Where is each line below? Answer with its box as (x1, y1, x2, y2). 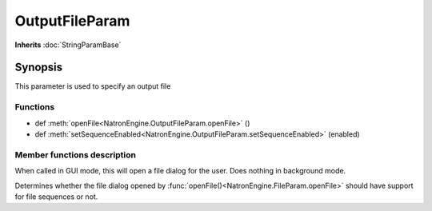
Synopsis (14, 61, 63, 74)
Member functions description (14, 149, 136, 160)
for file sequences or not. (14, 192, 98, 201)
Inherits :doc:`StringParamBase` (14, 40, 122, 50)
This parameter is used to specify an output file (14, 82, 171, 91)
